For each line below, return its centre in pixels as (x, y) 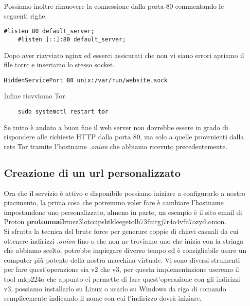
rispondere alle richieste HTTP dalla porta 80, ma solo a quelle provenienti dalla (124, 137)
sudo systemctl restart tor (63, 111)
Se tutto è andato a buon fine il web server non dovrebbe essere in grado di (116, 127)
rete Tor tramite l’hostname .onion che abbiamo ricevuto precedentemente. (116, 146)
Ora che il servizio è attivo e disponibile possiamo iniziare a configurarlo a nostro (125, 193)
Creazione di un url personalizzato (92, 172)
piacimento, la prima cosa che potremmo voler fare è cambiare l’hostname (114, 202)
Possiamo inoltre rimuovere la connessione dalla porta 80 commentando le (114, 6)
